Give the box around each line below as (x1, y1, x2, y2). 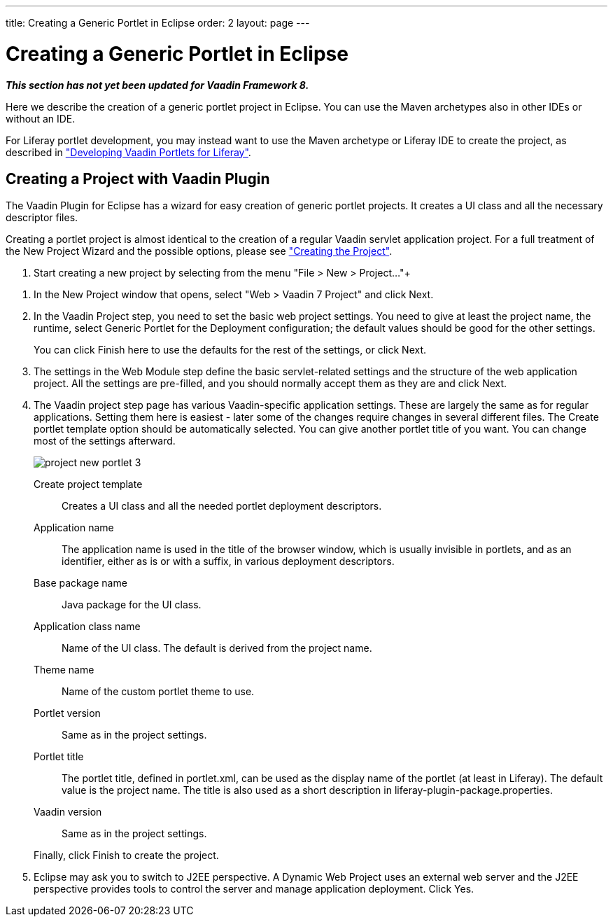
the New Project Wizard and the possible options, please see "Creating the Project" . (6, 245, 393, 258)
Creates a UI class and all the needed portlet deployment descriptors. (62, 500, 382, 512)
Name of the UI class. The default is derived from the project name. (62, 642, 372, 655)
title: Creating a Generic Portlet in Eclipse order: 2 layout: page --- (6, 17, 310, 29)
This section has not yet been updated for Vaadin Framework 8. (6, 78, 309, 91)
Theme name (34, 664, 94, 676)
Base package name (34, 577, 127, 589)
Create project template (34, 478, 143, 491)
